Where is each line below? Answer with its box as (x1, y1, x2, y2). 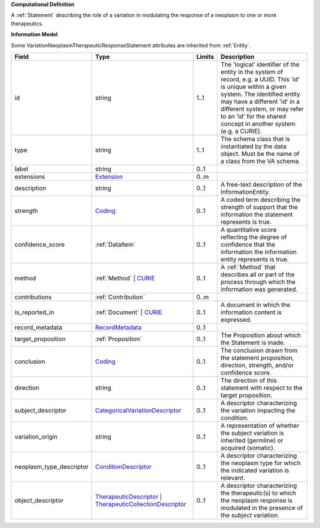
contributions (14, 293, 52, 301)
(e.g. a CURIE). (220, 127, 262, 135)
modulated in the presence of (220, 504, 303, 512)
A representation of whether (220, 421, 299, 430)
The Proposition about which (220, 331, 302, 339)
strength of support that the (220, 203, 298, 211)
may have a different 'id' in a (220, 97, 300, 105)
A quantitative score (220, 225, 277, 233)
